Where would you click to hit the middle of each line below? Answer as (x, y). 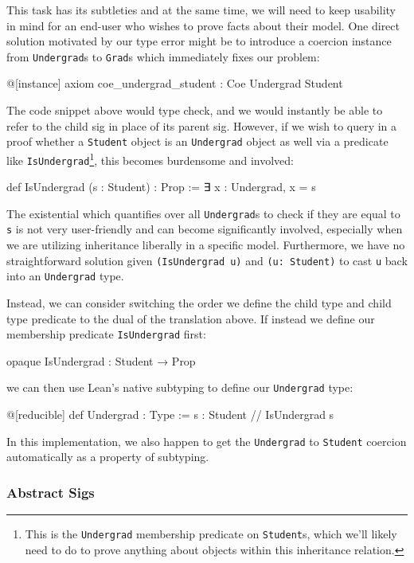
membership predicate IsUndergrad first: (106, 334)
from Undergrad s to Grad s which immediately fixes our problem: (163, 56)
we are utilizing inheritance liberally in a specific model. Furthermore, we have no (206, 245)
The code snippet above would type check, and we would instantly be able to (195, 110)
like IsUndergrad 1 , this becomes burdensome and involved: (150, 158)
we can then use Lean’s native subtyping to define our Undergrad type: (180, 387)
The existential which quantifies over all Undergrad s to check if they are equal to (203, 213)
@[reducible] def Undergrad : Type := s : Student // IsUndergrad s (170, 414)
